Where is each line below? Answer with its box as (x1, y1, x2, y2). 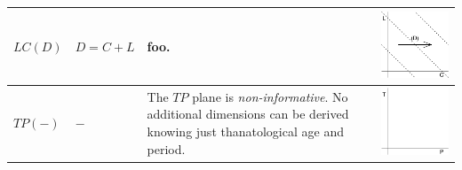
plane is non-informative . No (192, 87, 348, 105)
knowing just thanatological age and (147, 122, 344, 140)
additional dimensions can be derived (147, 104, 349, 123)
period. (147, 139, 186, 158)
